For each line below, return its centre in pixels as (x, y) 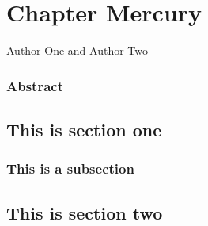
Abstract (35, 85)
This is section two (85, 212)
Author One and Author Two (77, 50)
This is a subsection (70, 169)
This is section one (84, 129)
